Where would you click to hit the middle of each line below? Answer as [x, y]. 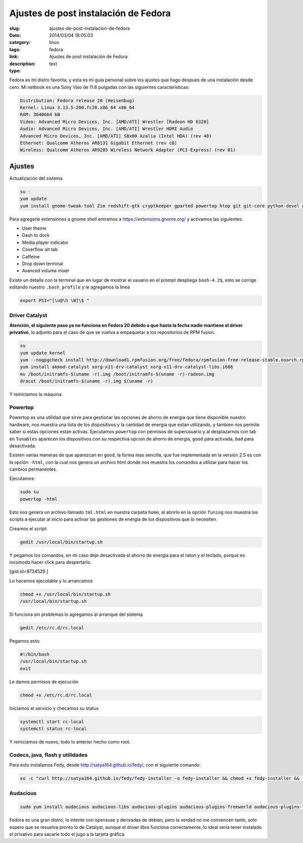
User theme [34, 228]
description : [22, 64]
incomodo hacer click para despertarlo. [50, 562]
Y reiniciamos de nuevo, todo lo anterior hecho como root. [70, 742]
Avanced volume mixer [46, 271]
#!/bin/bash [35, 655]
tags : [15, 49]
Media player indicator [45, 242]
